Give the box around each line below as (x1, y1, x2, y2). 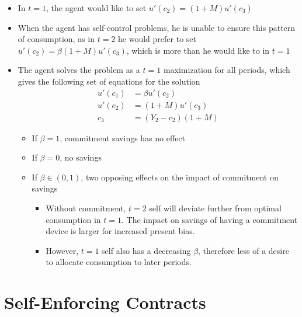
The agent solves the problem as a (18, 64, 140, 76)
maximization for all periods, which (163, 64, 290, 76)
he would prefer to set (118, 33, 196, 45)
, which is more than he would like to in (126, 44, 270, 56)
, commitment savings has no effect (60, 131, 186, 144)
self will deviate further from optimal (149, 202, 282, 214)
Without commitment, (46, 202, 126, 214)
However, (46, 244, 79, 256)
